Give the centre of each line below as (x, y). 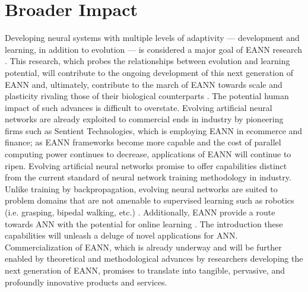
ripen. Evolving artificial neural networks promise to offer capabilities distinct (146, 165)
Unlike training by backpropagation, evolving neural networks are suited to (141, 188)
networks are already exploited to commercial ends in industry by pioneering (144, 119)
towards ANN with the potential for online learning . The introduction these (144, 223)
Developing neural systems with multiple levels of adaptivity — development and (152, 38)
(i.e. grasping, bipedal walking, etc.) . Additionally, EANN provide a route (140, 212)
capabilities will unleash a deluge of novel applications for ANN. (121, 235)
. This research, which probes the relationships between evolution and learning (147, 61)
